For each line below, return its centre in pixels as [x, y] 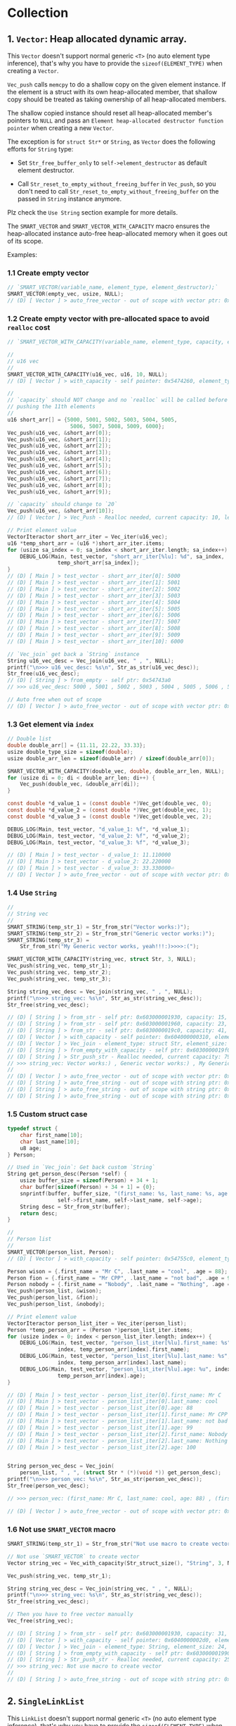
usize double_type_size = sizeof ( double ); [70, 752]
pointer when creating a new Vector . [61, 128]
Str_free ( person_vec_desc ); [48, 1486]
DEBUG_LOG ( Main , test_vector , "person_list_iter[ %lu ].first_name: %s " [125, 1343]
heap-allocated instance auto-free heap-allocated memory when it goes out [118, 233]
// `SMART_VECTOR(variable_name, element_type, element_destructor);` [113, 288]
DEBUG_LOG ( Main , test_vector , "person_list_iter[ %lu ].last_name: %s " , [125, 1356]
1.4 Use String [32, 893]
